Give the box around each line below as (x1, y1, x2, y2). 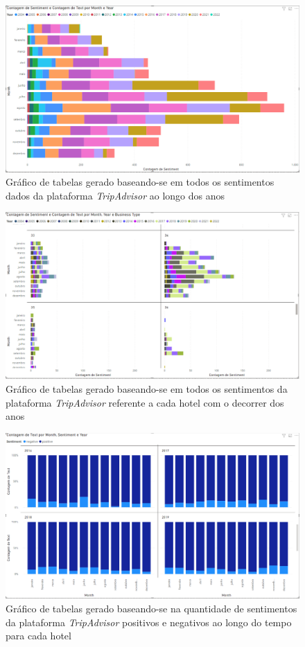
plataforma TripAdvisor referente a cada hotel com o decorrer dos (6, 395, 284, 409)
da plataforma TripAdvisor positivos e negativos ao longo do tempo (6, 614, 292, 629)
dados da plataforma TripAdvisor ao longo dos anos (6, 188, 225, 202)
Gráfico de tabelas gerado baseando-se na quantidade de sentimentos (6, 601, 297, 616)
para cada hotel (6, 628, 71, 643)
